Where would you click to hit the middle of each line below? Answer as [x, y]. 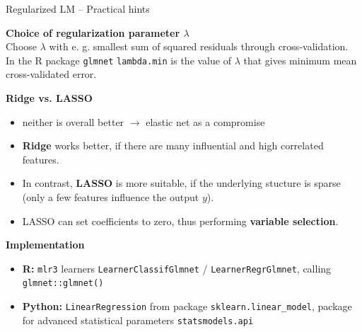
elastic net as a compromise [205, 121]
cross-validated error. [51, 74]
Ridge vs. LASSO [49, 98]
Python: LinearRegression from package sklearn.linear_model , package [187, 306]
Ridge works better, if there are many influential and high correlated [173, 145]
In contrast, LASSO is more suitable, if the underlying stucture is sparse [181, 183]
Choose [22, 46]
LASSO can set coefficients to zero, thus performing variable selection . [180, 221]
